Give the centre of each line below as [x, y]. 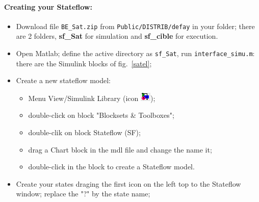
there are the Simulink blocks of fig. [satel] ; [84, 63]
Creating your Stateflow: [48, 6]
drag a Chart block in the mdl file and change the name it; [120, 149]
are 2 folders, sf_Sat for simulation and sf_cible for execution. [117, 36]
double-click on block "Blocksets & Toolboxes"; [101, 115]
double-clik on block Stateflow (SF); [84, 132]
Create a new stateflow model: [63, 80]
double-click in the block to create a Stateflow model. [111, 167]
